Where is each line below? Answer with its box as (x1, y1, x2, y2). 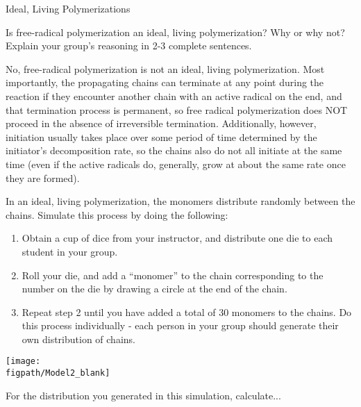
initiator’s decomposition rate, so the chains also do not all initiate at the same (6, 143, 342, 158)
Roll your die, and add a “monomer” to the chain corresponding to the (22, 267, 324, 282)
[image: (6, 356, 41, 367)
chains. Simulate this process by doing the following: (6, 207, 228, 222)
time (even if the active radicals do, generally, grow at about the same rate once (6, 156, 346, 171)
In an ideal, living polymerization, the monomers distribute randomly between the (6, 194, 355, 208)
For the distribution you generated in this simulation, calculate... (6, 388, 281, 402)
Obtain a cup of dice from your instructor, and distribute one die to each (22, 231, 333, 245)
